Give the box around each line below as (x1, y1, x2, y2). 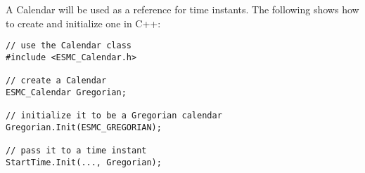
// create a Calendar (6, 76, 107, 86)
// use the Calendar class (6, 41, 132, 51)
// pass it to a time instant (6, 146, 147, 156)
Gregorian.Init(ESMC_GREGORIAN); (6, 122, 162, 132)
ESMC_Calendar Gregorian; (6, 87, 127, 97)
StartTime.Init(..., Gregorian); (6, 157, 162, 167)
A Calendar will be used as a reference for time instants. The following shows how (6, 2, 359, 16)
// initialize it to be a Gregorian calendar (6, 111, 222, 121)
